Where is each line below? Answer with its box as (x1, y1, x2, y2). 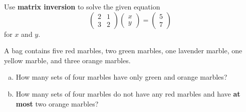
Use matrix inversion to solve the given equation (4, 1, 160, 11)
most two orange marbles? (16, 98, 99, 109)
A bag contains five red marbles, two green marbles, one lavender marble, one (4, 45, 242, 56)
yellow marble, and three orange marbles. (4, 55, 131, 65)
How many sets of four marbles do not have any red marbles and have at (16, 88, 240, 99)
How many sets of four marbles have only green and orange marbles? (16, 72, 227, 82)
